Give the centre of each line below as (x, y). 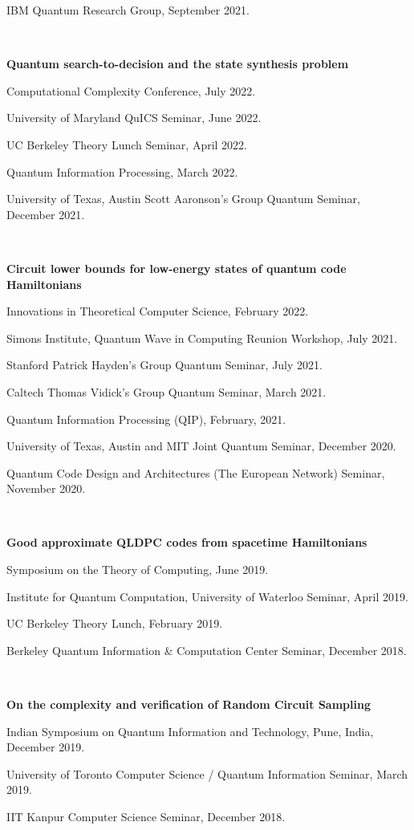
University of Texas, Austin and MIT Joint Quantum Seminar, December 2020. (201, 446)
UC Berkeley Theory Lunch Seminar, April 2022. (127, 144)
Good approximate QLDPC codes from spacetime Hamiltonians (187, 542)
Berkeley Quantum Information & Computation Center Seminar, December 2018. (207, 650)
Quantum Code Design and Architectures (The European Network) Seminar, (196, 472)
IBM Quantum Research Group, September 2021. (128, 10)
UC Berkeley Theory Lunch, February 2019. (115, 623)
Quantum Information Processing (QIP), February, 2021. (146, 419)
